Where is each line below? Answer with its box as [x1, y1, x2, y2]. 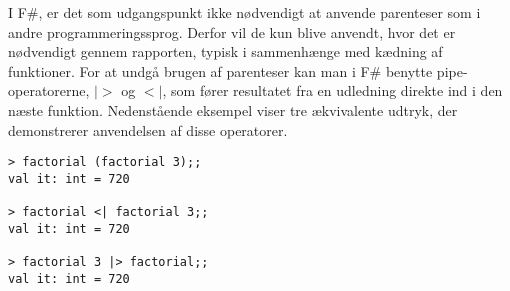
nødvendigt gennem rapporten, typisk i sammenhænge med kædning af [8, 41, 443, 62]
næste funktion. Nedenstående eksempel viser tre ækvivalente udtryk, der [8, 99, 458, 120]
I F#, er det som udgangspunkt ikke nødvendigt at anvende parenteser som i [8, 2, 481, 22]
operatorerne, [8, 80, 90, 101]
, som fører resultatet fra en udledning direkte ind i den [162, 80, 503, 101]
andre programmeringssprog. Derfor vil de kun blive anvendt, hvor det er [8, 21, 456, 42]
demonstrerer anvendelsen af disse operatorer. [8, 119, 288, 140]
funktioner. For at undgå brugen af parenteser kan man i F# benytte [8, 60, 433, 81]
